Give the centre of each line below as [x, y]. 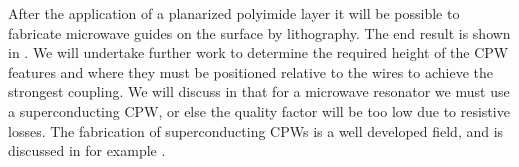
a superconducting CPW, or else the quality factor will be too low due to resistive [259, 110]
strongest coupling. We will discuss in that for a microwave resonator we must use [259, 91]
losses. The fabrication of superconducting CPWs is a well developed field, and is [256, 130]
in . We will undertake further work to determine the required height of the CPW [258, 52]
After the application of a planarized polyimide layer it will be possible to [234, 13]
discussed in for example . [87, 150]
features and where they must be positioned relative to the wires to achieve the [250, 71]
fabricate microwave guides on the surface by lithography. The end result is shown [259, 32]
